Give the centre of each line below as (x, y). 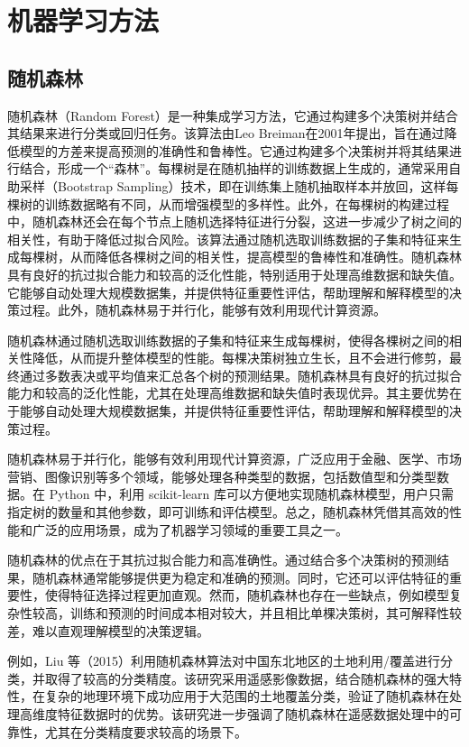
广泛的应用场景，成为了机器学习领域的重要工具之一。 (190, 529)
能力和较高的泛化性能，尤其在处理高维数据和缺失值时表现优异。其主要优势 (228, 393)
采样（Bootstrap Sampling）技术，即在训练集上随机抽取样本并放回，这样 (233, 185)
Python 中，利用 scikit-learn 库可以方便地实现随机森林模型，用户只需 (251, 494)
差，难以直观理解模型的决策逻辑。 (108, 630)
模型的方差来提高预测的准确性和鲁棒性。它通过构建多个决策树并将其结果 (234, 150)
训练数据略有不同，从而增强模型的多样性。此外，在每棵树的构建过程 (247, 203)
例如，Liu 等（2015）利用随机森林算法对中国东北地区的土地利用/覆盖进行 (224, 661)
